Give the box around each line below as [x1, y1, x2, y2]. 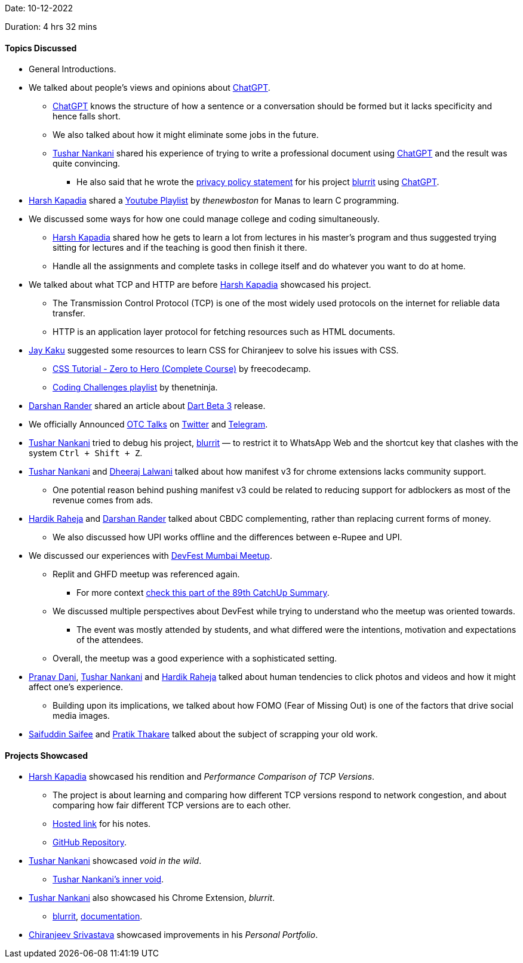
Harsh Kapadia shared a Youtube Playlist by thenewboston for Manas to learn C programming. [29, 195, 399, 206]
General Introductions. [29, 64, 116, 75]
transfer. [53, 308, 85, 319]
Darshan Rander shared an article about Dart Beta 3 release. [29, 401, 266, 411]
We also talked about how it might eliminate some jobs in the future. [53, 130, 319, 140]
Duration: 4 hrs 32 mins [5, 21, 97, 32]
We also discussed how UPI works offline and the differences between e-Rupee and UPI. [53, 532, 402, 543]
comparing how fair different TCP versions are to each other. [53, 800, 291, 811]
